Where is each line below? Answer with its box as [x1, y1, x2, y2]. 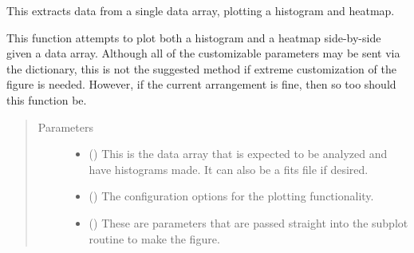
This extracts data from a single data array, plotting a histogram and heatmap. [6, 2, 395, 18]
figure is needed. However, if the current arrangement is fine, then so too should [6, 76, 396, 93]
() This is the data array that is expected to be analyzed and [89, 145, 388, 162]
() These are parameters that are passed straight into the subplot [89, 214, 408, 231]
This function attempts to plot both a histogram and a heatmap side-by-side [6, 29, 381, 45]
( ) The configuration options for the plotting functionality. [89, 188, 374, 204]
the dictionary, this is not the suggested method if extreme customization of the [6, 60, 396, 77]
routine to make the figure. [89, 230, 220, 247]
